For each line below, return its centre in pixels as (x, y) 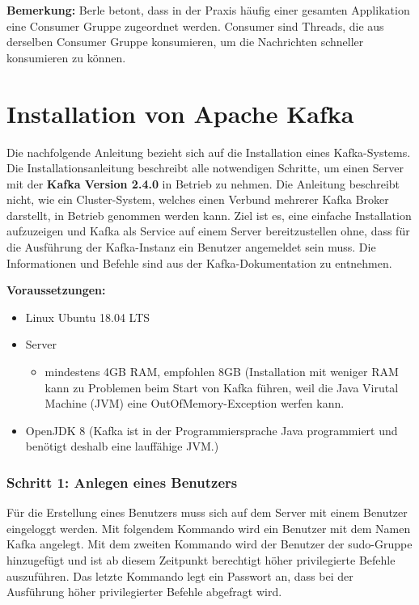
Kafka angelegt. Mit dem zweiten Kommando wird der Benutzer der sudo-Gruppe (209, 544)
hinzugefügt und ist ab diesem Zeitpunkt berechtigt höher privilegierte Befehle (201, 560)
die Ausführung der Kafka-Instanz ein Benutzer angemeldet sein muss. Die (191, 247)
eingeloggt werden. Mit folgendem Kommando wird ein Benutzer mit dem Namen (209, 528)
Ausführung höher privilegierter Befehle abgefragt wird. (144, 592)
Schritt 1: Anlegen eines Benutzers (122, 482)
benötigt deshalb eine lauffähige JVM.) (122, 446)
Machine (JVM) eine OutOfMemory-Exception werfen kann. (195, 403)
